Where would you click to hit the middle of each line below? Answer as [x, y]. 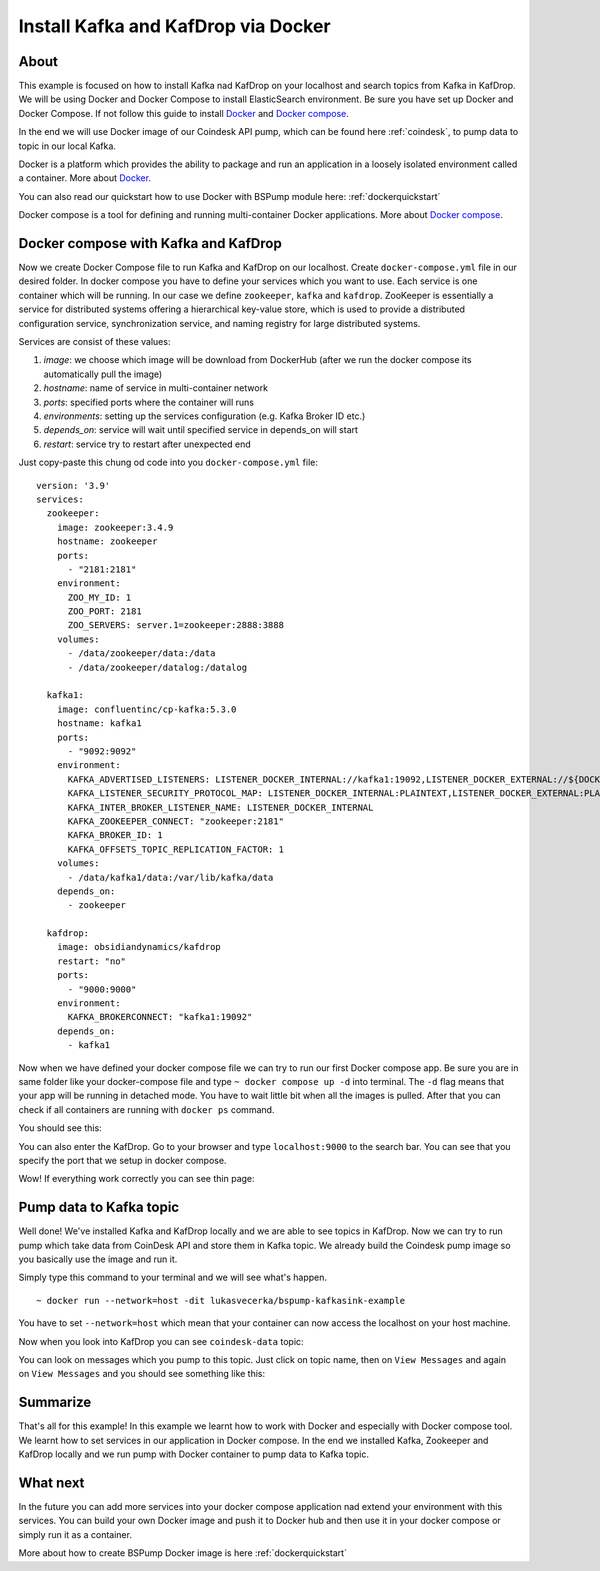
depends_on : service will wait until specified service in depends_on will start [201, 430]
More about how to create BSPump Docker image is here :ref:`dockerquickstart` [182, 1553]
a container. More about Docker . [85, 178]
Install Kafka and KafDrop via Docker [174, 26]
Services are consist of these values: [94, 342]
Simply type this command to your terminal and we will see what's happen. [173, 1277]
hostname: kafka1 [99, 723]
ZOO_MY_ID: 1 [99, 597]
